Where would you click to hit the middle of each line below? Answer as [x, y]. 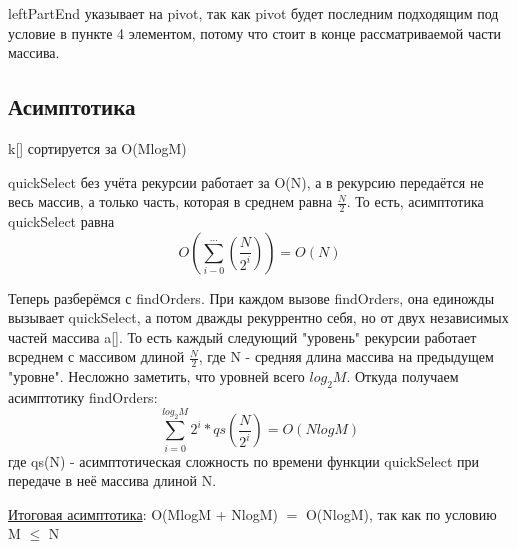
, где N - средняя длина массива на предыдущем [346, 356]
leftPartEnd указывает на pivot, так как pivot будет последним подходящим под [253, 13]
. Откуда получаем [402, 376]
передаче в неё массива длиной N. [112, 480]
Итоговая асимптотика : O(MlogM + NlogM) [143, 513]
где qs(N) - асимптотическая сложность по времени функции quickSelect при [243, 460]
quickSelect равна [61, 221]
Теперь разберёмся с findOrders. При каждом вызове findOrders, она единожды [251, 297]
